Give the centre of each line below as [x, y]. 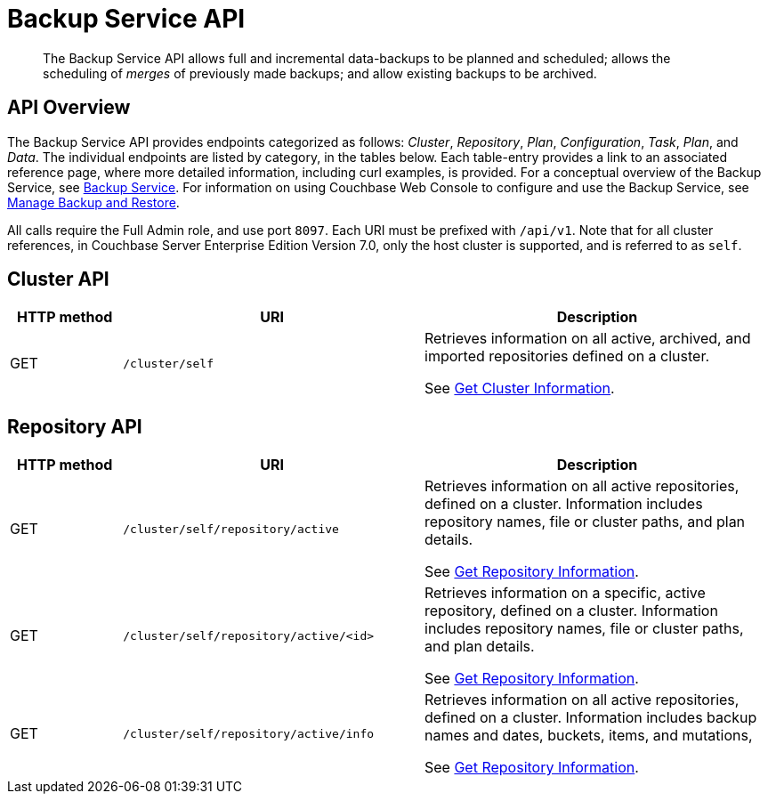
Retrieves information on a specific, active [565, 593]
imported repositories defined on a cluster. [567, 356]
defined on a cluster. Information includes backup [591, 718]
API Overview [69, 108]
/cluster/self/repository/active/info [249, 733]
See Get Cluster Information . [520, 388]
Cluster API [58, 279]
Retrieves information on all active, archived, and [588, 339]
